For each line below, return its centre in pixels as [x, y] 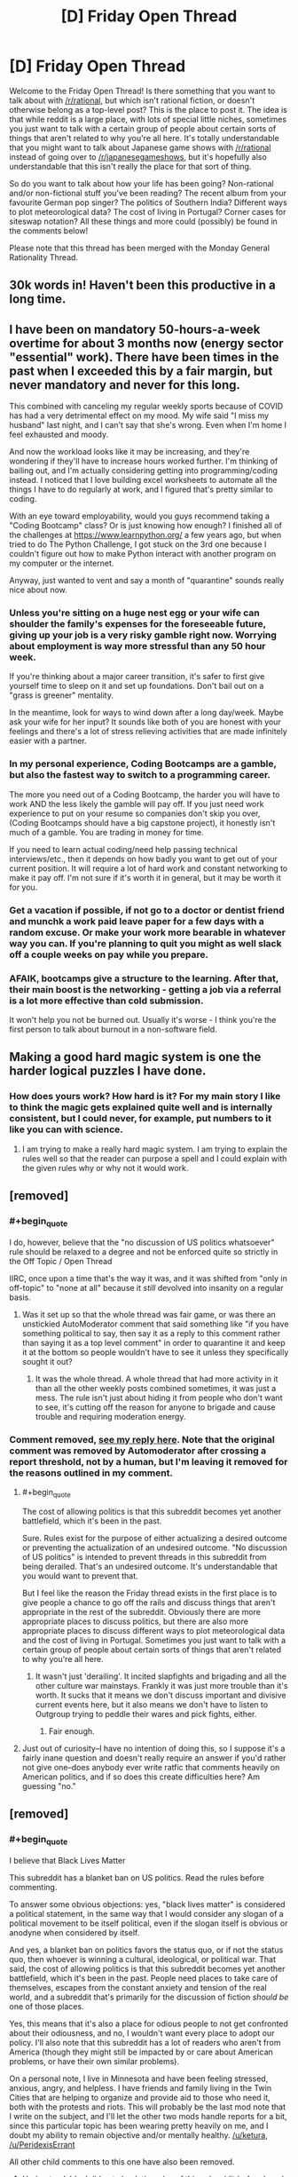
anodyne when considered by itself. [74, 1932]
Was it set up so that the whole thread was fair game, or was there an [149, 1314]
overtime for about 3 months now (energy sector [146, 343]
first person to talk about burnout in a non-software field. [113, 1029]
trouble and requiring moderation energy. [110, 1416]
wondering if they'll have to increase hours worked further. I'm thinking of [144, 461]
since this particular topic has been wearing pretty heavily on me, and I [139, 2126]
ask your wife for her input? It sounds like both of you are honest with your [145, 722]
